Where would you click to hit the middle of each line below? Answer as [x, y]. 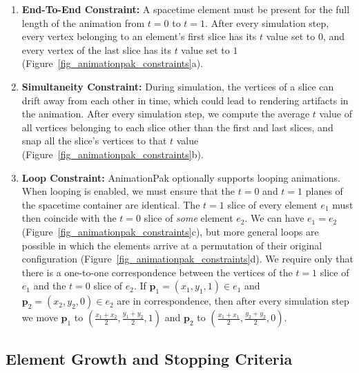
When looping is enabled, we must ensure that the [128, 191]
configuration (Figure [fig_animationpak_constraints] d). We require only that [187, 259]
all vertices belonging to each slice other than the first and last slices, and [177, 127]
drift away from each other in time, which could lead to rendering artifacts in [185, 100]
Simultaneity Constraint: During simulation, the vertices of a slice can [178, 86]
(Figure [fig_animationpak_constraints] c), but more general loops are [170, 231]
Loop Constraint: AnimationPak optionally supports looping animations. [181, 177]
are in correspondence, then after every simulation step [233, 301]
